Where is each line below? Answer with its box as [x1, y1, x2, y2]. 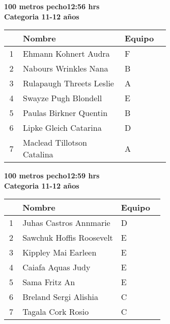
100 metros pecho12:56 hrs [4, 1, 100, 11]
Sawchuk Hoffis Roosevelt [22, 232, 113, 244]
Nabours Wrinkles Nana [23, 62, 108, 75]
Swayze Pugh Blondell [23, 92, 102, 104]
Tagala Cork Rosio [22, 306, 89, 318]
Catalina [23, 148, 53, 160]
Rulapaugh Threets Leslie [23, 77, 114, 89]
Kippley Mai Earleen [22, 246, 97, 259]
